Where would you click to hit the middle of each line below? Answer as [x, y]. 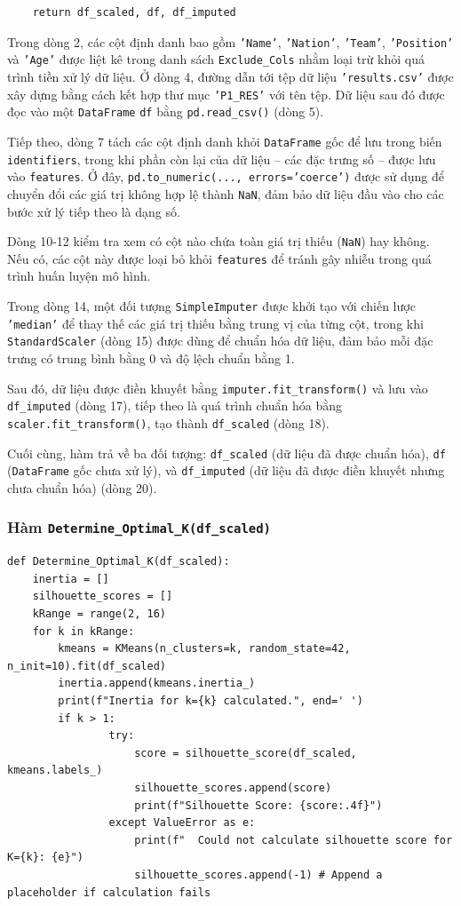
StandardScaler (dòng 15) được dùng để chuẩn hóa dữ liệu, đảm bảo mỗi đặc [220, 341]
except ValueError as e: [182, 823]
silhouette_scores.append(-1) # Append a [258, 874]
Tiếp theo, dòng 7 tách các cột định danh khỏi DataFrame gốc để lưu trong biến [225, 141]
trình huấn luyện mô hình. [79, 276]
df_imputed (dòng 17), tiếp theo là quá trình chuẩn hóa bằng [175, 405]
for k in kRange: [83, 631]
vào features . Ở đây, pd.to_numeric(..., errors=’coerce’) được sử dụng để [226, 176]
